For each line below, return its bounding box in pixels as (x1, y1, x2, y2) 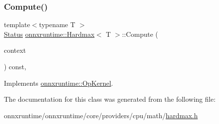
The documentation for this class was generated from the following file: (4, 94, 216, 104)
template (4, 19, 30, 30)
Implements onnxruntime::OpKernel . (4, 77, 113, 88)
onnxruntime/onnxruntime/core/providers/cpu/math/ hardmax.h (4, 110, 198, 120)
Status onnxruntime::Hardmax (4, 29, 95, 39)
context (4, 45, 26, 55)
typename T (39, 19, 75, 30)
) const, (4, 62, 26, 71)
